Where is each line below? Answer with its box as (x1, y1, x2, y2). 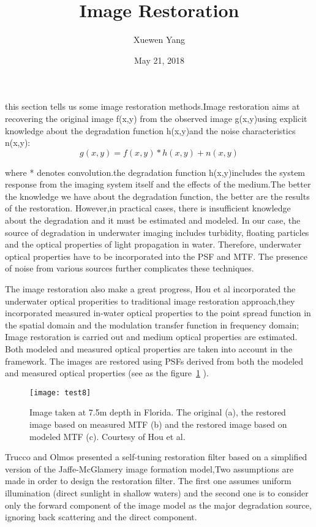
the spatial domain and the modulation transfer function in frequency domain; (5, 318, 299, 331)
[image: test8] (29, 388, 91, 397)
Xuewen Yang (134, 33, 185, 46)
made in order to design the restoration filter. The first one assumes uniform (5, 474, 292, 487)
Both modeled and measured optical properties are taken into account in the (5, 343, 293, 355)
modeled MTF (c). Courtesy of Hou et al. (29, 430, 186, 442)
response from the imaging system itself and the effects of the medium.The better (5, 178, 311, 191)
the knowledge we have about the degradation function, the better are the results (5, 189, 310, 202)
